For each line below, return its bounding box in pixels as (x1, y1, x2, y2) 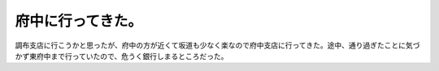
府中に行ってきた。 (15, 12, 142, 30)
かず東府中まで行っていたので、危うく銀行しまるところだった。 (15, 51, 228, 61)
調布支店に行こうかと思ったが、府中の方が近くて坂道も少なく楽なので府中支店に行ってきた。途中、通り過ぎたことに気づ (15, 40, 420, 50)
